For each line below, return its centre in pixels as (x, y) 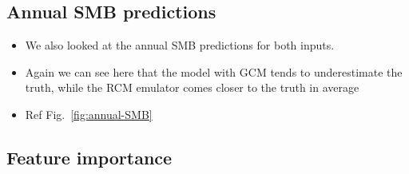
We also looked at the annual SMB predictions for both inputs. (180, 45)
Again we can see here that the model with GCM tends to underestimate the (214, 71)
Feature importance (89, 157)
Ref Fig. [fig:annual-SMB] (89, 114)
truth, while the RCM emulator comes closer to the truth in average (192, 87)
